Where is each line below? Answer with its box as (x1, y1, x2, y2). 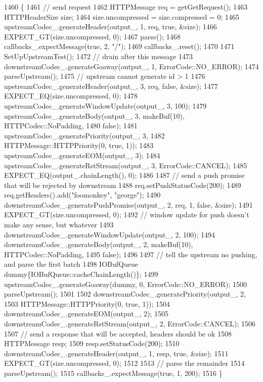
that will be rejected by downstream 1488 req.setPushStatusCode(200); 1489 (4, 179, 241, 190)
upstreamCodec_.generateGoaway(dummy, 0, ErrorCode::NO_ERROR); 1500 (4, 278, 247, 289)
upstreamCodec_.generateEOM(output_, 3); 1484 (4, 150, 160, 160)
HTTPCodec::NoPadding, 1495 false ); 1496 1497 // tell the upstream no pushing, (4, 249, 257, 259)
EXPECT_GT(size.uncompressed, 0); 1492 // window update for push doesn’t (4, 209, 249, 220)
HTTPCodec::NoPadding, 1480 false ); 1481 (4, 120, 138, 131)
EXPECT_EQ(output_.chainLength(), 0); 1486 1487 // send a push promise (4, 170, 245, 180)
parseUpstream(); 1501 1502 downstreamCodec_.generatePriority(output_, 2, (4, 289, 246, 299)
